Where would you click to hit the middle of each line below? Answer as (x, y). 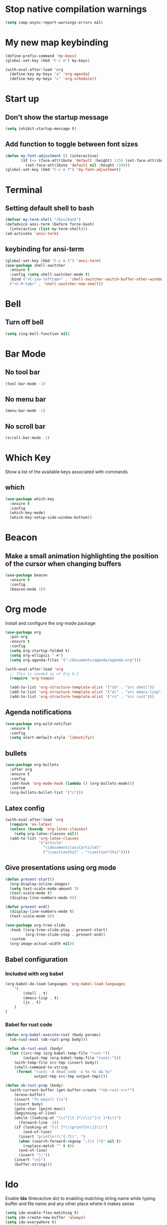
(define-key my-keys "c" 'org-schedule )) (53, 79)
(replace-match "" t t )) (49, 1146)
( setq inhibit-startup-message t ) (41, 129)
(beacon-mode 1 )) (28, 589)
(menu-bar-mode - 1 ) (25, 411)
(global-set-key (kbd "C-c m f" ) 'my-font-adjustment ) (63, 170)
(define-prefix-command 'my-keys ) (41, 56)
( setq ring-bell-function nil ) (38, 334)
